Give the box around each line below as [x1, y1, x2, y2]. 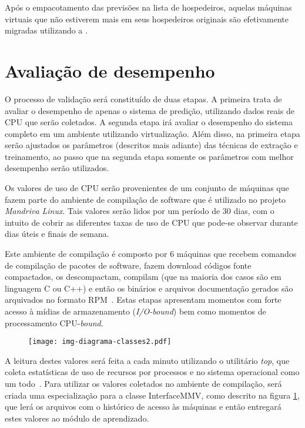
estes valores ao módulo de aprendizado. [5, 412, 149, 424]
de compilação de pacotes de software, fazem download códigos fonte [5, 259, 252, 271]
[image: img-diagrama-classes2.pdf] [28, 337, 172, 346]
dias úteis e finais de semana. [5, 228, 109, 240]
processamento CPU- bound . [5, 316, 103, 329]
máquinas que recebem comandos [176, 248, 297, 260]
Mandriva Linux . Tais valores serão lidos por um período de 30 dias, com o [5, 205, 274, 217]
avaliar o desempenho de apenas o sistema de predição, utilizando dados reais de [5, 104, 294, 116]
